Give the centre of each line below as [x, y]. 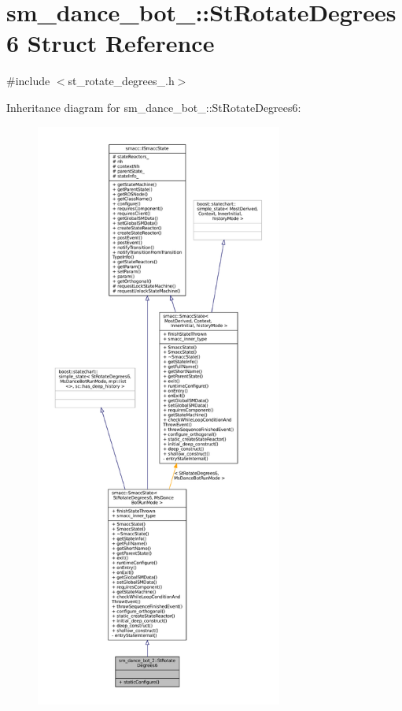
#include [28, 81]
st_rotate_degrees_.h [121, 81]
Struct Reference [121, 43]
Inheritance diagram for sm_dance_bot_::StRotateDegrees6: [154, 107]
